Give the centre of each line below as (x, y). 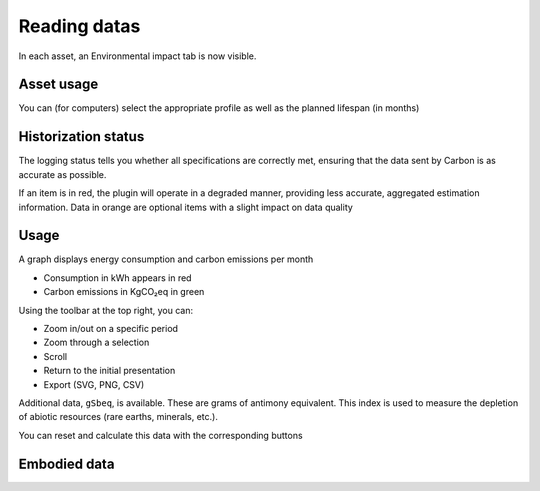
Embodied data (66, 463)
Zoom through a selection (96, 342)
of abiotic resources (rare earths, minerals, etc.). (118, 417)
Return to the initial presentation (109, 371)
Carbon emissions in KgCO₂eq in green (124, 292)
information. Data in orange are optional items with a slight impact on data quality (186, 207)
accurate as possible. (62, 174)
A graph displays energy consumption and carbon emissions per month (166, 259)
